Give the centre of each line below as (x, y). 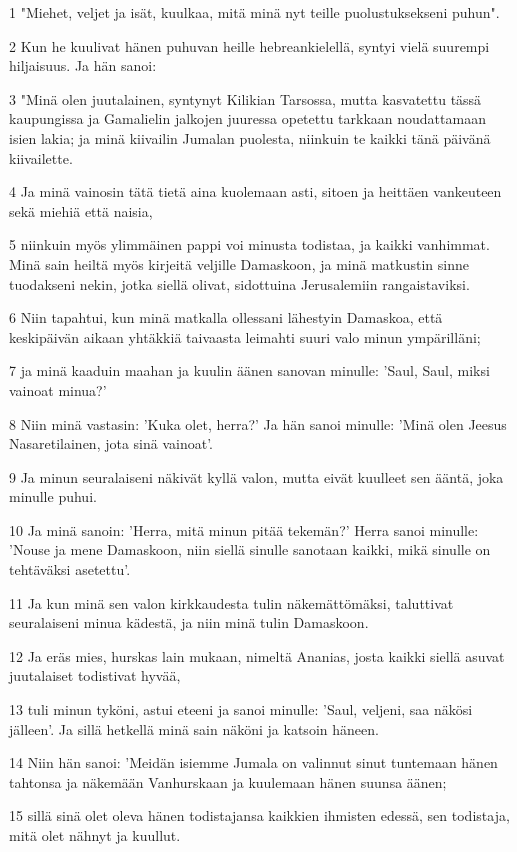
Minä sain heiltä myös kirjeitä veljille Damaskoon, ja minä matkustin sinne (239, 263)
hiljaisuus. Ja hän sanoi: (83, 65)
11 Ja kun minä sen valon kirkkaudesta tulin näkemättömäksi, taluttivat (231, 602)
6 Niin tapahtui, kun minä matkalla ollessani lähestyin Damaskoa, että (226, 317)
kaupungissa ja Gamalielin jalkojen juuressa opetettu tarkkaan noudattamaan (247, 118)
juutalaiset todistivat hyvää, (95, 675)
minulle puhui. (53, 496)
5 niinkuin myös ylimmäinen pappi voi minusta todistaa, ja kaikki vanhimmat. (249, 244)
